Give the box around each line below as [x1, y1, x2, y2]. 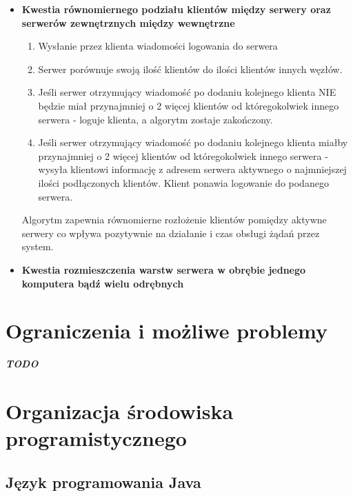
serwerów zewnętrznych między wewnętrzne [21, 15, 235, 30]
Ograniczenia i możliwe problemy [6, 316, 327, 345]
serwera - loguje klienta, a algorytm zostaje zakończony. [38, 112, 273, 126]
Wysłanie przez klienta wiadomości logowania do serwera [38, 39, 278, 53]
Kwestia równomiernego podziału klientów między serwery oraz [21, 2, 331, 16]
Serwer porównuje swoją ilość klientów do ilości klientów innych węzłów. [38, 61, 343, 76]
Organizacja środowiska [6, 397, 234, 425]
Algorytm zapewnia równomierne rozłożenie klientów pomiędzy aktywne [21, 212, 327, 227]
